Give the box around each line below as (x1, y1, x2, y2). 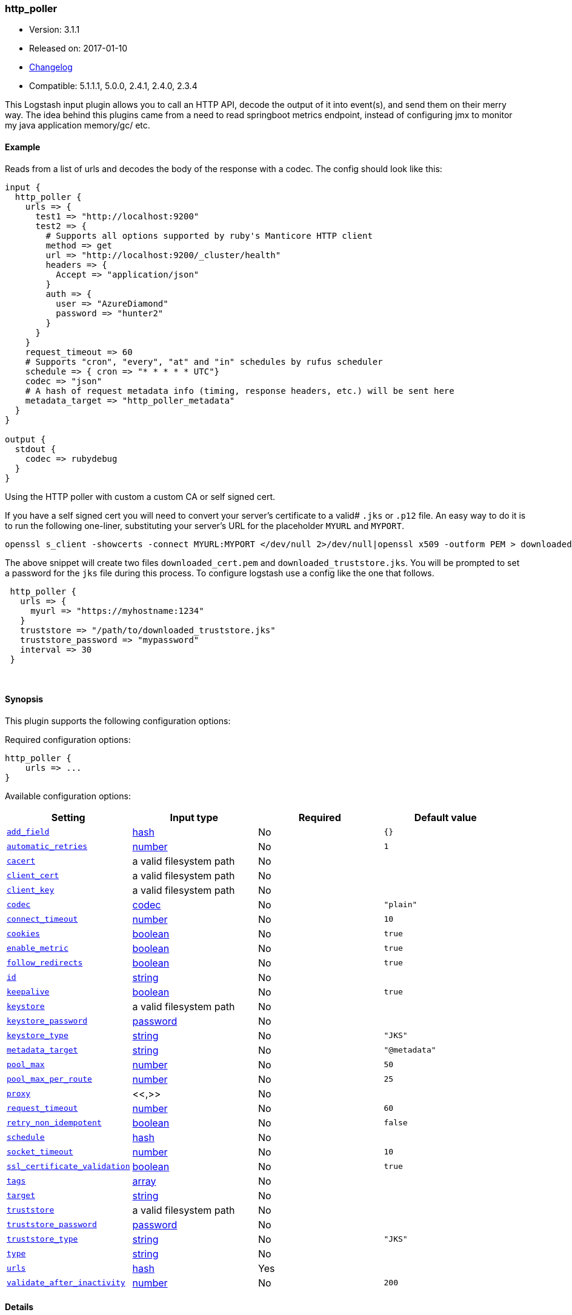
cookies (7, 929, 40, 939)
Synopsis (5, 694, 44, 705)
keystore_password (7, 1016, 88, 1026)
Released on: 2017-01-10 (29, 43, 128, 54)
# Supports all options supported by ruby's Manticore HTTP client (45, 230, 373, 241)
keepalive (7, 987, 50, 997)
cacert (7, 856, 35, 866)
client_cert (7, 871, 59, 881)
